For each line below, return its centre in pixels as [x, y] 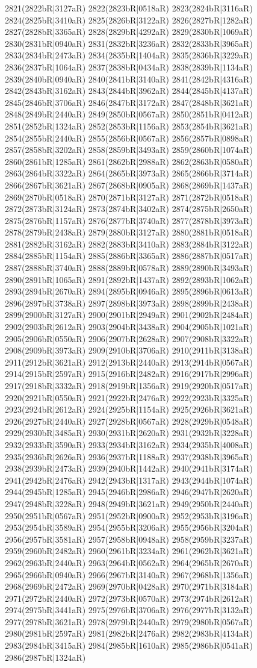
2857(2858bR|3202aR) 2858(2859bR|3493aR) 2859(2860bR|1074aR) [129, 150]
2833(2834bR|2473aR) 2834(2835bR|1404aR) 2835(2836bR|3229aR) [129, 55]
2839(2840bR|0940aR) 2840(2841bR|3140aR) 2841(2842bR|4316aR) [129, 79]
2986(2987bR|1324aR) [45, 657]
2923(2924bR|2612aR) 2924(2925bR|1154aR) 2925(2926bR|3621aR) [129, 409]
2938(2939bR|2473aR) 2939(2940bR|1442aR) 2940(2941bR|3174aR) [129, 468]
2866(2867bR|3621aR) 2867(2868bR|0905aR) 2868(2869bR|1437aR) [129, 185]
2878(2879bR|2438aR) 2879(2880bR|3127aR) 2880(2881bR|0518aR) [129, 232]
